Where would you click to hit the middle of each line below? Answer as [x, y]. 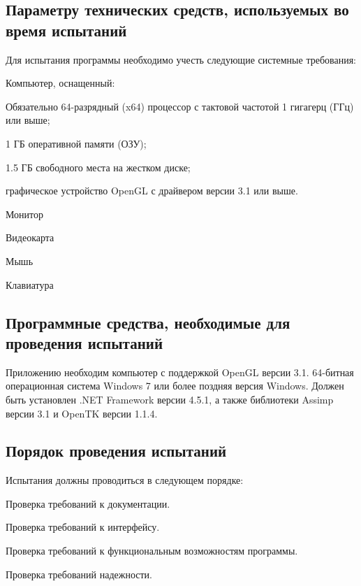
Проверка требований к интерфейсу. [83, 527]
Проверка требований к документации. [88, 503]
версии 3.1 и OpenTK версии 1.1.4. [82, 413]
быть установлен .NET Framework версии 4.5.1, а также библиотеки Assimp [170, 399]
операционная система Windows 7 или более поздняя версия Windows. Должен [175, 386]
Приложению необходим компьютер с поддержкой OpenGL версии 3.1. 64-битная [180, 372]
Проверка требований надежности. [79, 574]
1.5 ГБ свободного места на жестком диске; [98, 167]
